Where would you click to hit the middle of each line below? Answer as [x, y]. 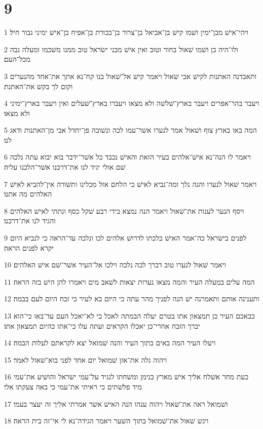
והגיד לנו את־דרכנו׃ [30, 221]
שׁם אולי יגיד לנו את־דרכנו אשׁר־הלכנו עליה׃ [65, 167]
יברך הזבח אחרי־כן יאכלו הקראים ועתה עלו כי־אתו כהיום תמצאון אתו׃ [102, 325]
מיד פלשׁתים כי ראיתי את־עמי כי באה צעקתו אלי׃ [73, 386]
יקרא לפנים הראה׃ [29, 247]
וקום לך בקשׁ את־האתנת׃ [39, 86]
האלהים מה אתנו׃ [28, 194]
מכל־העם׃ [17, 59]
